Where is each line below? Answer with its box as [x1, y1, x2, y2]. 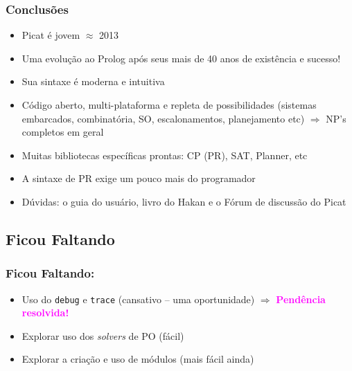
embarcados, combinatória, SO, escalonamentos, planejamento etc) [21, 111, 305, 125]
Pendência [276, 291, 326, 306]
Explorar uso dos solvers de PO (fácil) [21, 328, 184, 343]
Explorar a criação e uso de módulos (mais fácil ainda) [21, 352, 254, 366]
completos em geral [21, 125, 104, 139]
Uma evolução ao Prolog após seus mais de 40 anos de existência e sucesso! [21, 51, 341, 65]
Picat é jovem [21, 28, 80, 42]
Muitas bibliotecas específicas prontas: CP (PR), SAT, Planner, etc [21, 147, 308, 162]
